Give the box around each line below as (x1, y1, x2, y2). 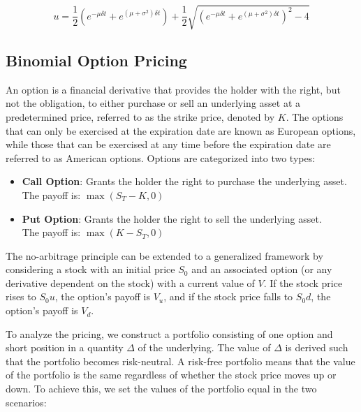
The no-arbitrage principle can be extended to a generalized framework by (6, 248, 323, 263)
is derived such (285, 340, 348, 355)
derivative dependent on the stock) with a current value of (6, 275, 255, 290)
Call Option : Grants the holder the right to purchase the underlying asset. (22, 174, 347, 189)
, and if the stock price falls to (163, 289, 293, 304)
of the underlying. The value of (138, 340, 271, 355)
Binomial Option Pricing (6, 49, 187, 71)
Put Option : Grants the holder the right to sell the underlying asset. (22, 211, 322, 226)
